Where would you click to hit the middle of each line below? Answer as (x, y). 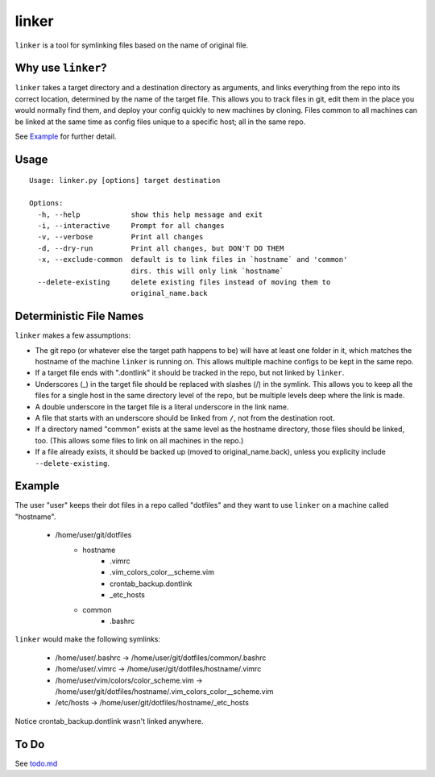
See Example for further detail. (66, 136)
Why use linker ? (61, 68)
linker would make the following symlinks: (88, 639)
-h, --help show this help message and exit (150, 214)
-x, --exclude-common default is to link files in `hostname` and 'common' (193, 260)
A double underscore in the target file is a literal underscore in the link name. (162, 406)
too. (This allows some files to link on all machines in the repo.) (139, 440)
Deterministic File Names (79, 316)
